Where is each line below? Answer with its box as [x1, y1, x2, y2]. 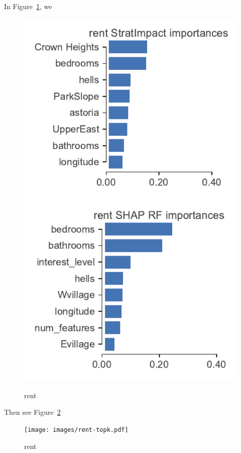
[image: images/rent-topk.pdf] [24, 426, 129, 434]
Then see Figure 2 [4, 407, 61, 417]
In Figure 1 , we [4, 1, 52, 11]
